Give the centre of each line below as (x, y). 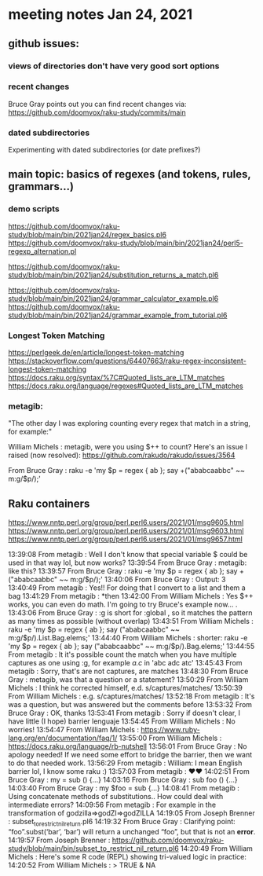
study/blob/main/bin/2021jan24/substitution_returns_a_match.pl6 (113, 275)
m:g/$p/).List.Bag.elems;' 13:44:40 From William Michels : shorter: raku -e (128, 638)
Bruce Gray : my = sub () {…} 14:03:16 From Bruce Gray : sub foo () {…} (123, 780)
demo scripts (34, 209)
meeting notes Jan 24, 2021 (100, 15)
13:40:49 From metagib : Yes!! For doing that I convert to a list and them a (127, 588)
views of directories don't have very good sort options (114, 66)
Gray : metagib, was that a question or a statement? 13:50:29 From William (128, 680)
